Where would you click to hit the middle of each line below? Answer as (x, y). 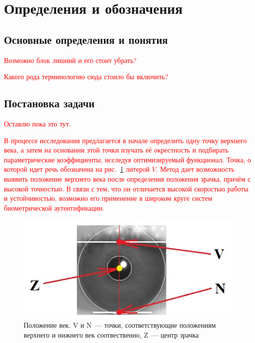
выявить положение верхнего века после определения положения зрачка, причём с (127, 178)
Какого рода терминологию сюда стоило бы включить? (86, 77)
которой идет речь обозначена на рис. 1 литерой (77, 169)
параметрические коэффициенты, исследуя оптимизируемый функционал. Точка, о (127, 159)
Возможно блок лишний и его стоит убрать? (70, 60)
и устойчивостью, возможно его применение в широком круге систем (108, 198)
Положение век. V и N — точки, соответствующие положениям (120, 325)
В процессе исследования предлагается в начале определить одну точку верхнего (126, 140)
